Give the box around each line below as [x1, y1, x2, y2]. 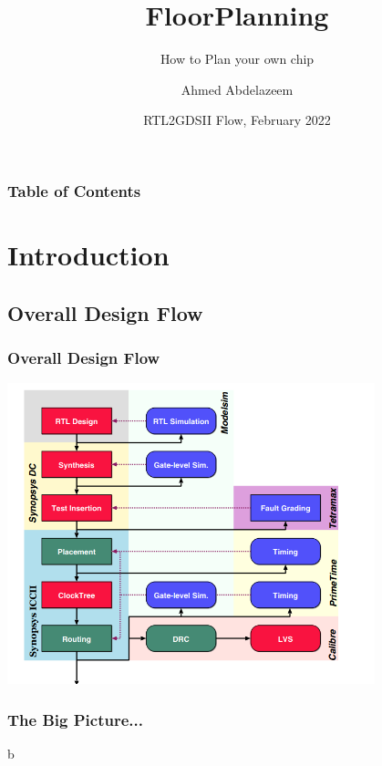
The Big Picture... [7, 708, 143, 730]
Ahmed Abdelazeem [181, 79, 294, 98]
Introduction [7, 236, 170, 274]
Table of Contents [7, 179, 141, 202]
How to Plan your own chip [160, 49, 315, 68]
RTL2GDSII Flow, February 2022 [143, 110, 331, 129]
